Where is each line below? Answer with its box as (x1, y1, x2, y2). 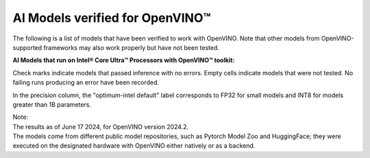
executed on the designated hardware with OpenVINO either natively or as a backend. (12, 142, 256, 150)
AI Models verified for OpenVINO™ (12, 10, 212, 25)
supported (12, 43, 42, 51)
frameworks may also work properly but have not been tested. (43, 43, 219, 51)
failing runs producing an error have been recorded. (12, 79, 160, 87)
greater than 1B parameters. (12, 100, 92, 109)
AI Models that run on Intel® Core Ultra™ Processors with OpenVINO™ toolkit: (12, 56, 235, 64)
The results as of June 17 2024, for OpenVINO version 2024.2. (12, 122, 189, 131)
